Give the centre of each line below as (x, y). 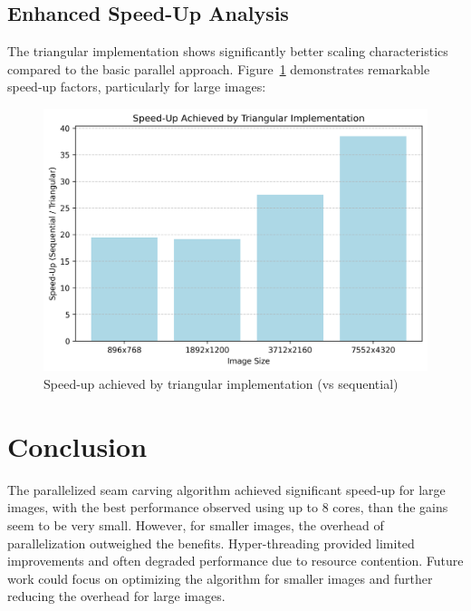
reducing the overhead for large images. (116, 596)
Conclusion (77, 446)
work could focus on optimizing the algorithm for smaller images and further (220, 578)
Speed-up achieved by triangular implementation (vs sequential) (221, 383)
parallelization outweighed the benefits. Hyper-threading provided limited (211, 543)
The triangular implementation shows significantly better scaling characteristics (228, 51)
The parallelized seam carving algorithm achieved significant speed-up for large (226, 489)
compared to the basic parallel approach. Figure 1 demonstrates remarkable (219, 68)
